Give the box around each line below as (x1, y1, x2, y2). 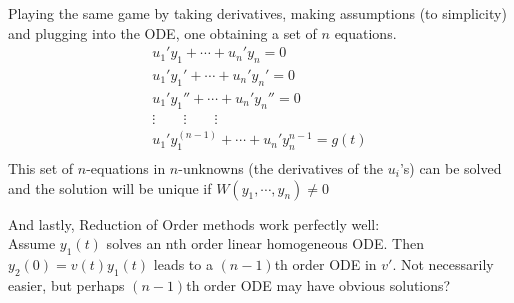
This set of (8, 158, 74, 178)
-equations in (86, 158, 166, 178)
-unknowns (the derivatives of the (178, 158, 384, 178)
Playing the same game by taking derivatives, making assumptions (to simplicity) (8, 3, 507, 23)
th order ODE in (274, 253, 377, 274)
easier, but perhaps (8, 274, 125, 295)
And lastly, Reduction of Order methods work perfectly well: (8, 213, 380, 234)
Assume (8, 233, 56, 254)
